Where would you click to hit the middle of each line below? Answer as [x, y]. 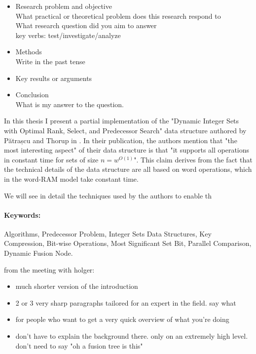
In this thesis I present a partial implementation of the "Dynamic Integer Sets [122, 121]
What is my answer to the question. [70, 104]
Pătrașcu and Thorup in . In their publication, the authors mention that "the [121, 140]
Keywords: [22, 215]
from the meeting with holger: [49, 269]
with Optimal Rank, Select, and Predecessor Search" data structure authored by [125, 130]
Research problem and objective [64, 6]
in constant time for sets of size [51, 159]
